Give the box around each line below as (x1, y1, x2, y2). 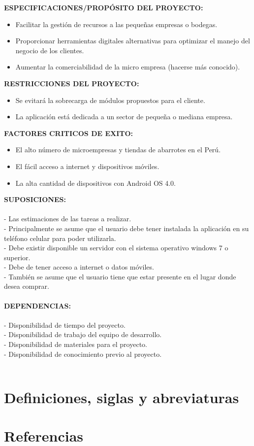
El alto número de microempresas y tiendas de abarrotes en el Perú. (15, 144, 221, 155)
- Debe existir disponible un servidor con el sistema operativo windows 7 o (4, 242, 228, 253)
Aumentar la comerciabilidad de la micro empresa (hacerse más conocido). (15, 62, 240, 72)
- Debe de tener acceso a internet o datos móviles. (4, 262, 154, 272)
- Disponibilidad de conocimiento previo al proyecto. (4, 348, 162, 359)
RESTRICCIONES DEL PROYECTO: (4, 78, 139, 88)
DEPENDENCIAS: (4, 300, 71, 310)
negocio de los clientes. (15, 45, 84, 55)
